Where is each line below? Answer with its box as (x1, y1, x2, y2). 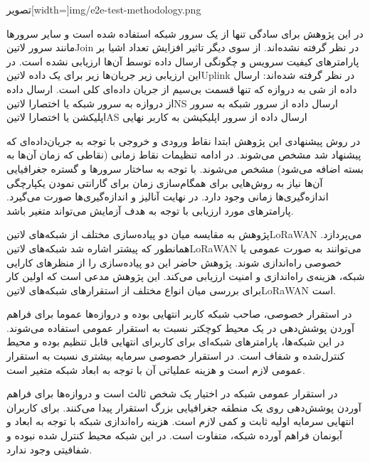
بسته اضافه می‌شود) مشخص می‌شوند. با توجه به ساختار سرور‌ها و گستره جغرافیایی (6, 161, 364, 176)
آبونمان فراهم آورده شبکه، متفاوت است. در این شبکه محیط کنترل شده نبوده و (6, 428, 342, 443)
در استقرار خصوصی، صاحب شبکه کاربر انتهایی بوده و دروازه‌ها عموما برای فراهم (6, 306, 352, 321)
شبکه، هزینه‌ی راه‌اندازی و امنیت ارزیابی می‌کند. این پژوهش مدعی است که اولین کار (6, 269, 365, 284)
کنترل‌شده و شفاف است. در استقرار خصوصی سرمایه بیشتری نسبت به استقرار (6, 348, 345, 363)
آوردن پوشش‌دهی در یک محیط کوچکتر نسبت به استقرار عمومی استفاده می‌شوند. (6, 320, 354, 335)
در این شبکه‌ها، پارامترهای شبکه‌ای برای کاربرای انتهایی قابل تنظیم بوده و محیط (6, 334, 344, 349)
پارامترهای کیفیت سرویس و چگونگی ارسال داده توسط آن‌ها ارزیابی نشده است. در (6, 53, 359, 68)
